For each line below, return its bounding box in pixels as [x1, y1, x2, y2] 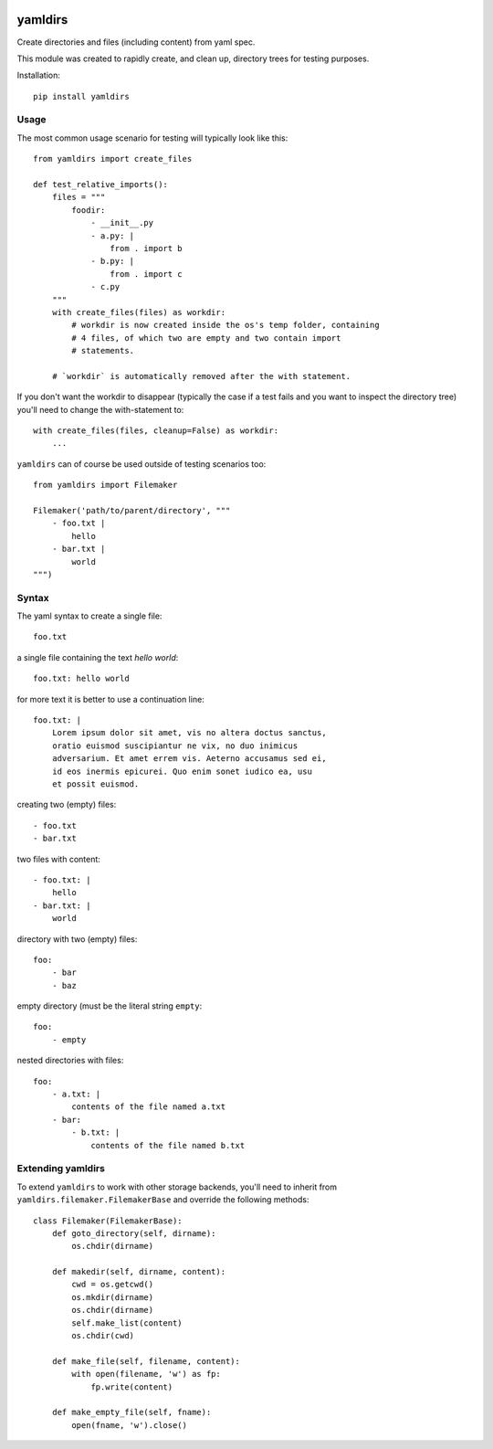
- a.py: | [90, 230, 135, 241]
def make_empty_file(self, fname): [51, 1407, 212, 1418]
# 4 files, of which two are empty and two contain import [71, 333, 341, 343]
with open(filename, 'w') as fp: [71, 1369, 221, 1380]
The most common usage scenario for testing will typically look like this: [16, 132, 288, 143]
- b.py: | [90, 256, 135, 267]
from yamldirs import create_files [33, 153, 193, 164]
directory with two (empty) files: [16, 933, 138, 945]
